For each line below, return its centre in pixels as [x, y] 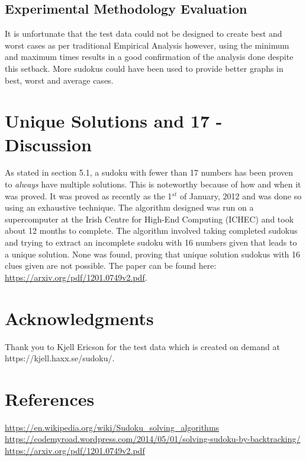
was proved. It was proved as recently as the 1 [88, 195]
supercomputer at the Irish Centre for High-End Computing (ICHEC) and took [149, 219]
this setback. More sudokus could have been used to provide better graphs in [144, 68]
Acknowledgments [79, 318]
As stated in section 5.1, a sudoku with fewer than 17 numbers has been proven [149, 172]
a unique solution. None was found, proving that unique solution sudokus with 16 [153, 254]
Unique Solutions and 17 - [114, 121]
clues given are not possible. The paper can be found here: [111, 266]
